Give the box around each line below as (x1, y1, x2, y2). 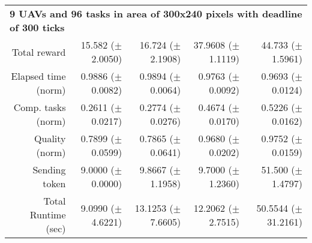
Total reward (11, 44, 66, 59)
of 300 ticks (10, 20, 65, 34)
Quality (34, 131, 66, 145)
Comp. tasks (13, 100, 66, 114)
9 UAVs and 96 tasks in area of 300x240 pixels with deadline (10, 7, 302, 20)
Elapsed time (11, 69, 66, 83)
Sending (32, 163, 66, 176)
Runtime (29, 208, 66, 221)
